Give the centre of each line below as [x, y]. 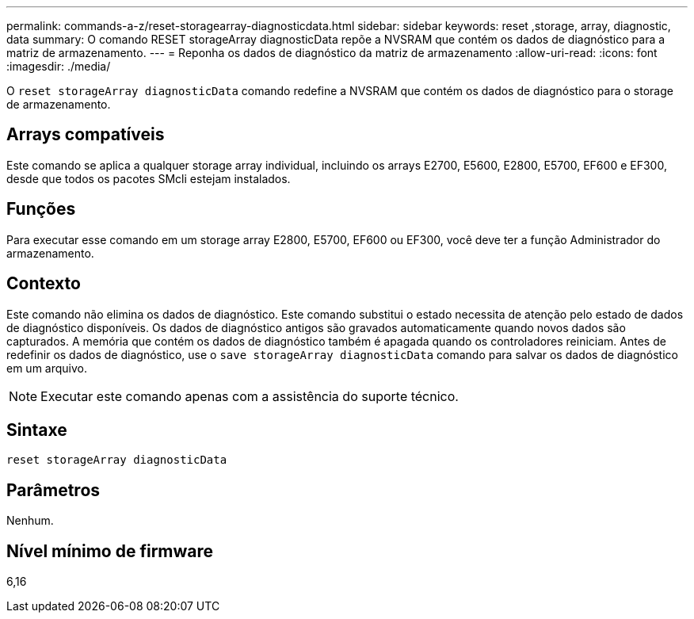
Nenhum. [30, 521]
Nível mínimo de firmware [110, 551]
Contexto [44, 284]
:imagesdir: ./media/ [59, 66]
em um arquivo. [47, 368]
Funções [41, 209]
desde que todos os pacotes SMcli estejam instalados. [149, 178]
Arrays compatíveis [86, 135]
